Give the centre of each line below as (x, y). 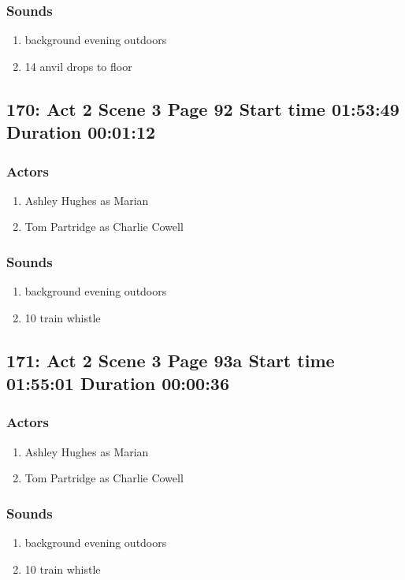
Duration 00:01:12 (81, 132)
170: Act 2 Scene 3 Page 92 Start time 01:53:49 (203, 108)
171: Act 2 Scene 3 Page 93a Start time (171, 360)
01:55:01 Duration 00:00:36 (118, 383)
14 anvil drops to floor (78, 66)
